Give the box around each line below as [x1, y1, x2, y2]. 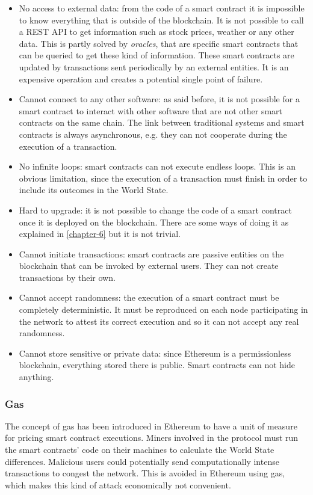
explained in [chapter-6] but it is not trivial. [19, 227, 181, 240]
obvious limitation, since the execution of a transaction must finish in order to [19, 171, 308, 184]
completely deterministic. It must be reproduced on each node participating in [19, 303, 308, 316]
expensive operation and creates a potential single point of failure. [19, 72, 263, 85]
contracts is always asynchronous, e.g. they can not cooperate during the [19, 128, 287, 140]
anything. [19, 370, 54, 383]
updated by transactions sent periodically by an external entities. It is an [19, 60, 289, 73]
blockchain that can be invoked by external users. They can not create [19, 259, 279, 272]
